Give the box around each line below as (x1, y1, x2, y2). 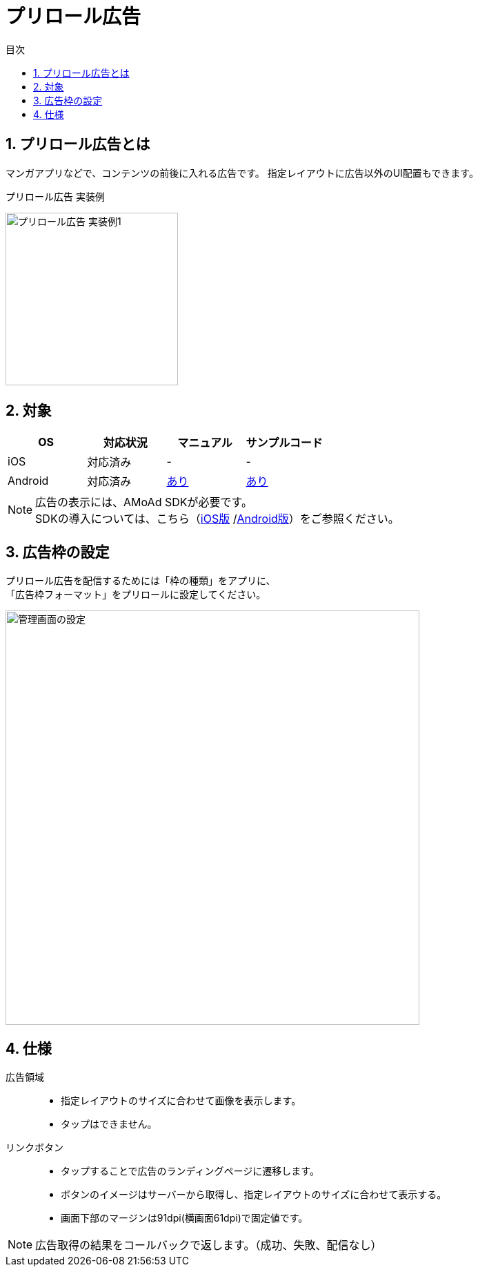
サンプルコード (246, 436, 323, 450)
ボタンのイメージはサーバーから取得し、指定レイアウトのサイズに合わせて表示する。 (61, 1188, 447, 1201)
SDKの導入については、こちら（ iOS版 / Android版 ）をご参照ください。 (35, 512, 399, 526)
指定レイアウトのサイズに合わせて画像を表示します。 (61, 1095, 301, 1107)
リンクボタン (6, 1141, 63, 1154)
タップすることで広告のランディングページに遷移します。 (61, 1165, 319, 1177)
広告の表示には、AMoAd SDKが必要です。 (35, 495, 252, 510)
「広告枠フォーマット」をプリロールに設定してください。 (6, 588, 266, 601)
